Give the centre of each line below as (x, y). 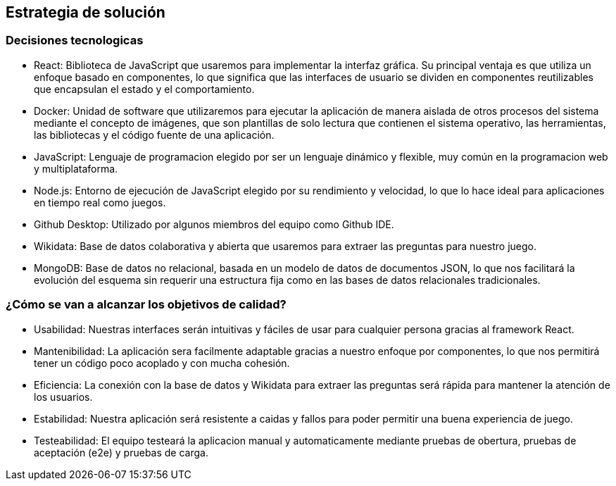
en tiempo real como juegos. (100, 202)
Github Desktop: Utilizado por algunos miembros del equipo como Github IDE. (214, 224)
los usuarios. (63, 397)
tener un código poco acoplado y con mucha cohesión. (162, 363)
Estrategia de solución (86, 12)
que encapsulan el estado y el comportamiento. (144, 89)
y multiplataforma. (76, 168)
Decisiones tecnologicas (75, 40)
